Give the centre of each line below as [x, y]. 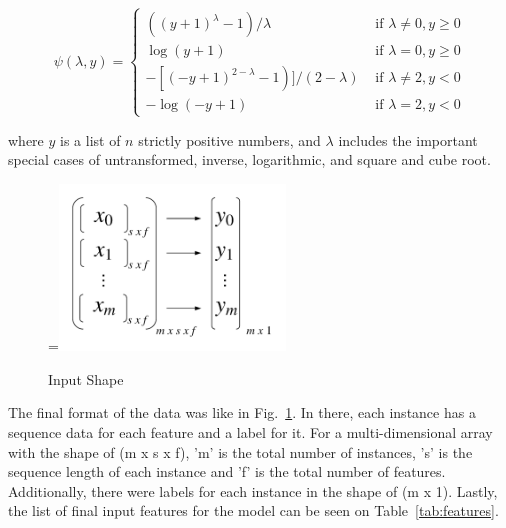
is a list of [90, 139]
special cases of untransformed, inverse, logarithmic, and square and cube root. [249, 159]
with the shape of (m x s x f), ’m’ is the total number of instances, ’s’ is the [240, 451]
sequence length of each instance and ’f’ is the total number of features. [227, 471]
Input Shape [86, 378]
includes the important [408, 139]
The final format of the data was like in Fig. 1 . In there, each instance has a [242, 412]
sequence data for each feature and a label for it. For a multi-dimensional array [250, 431]
